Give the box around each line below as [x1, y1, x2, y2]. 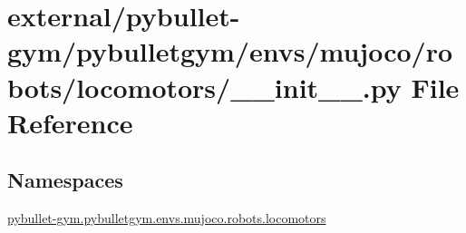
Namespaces [7, 166, 123, 194]
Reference [7, 103, 133, 141]
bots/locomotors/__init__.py [7, 68, 402, 105]
